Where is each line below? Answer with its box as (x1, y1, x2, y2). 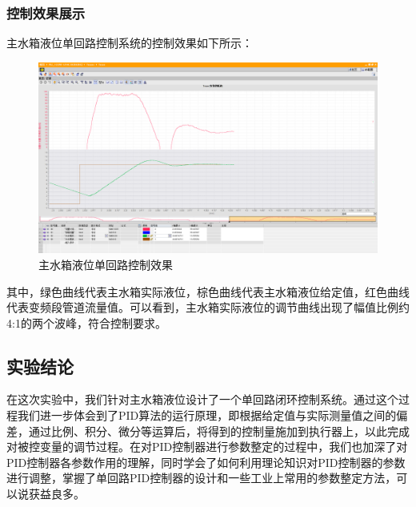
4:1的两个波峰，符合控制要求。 (6, 314, 166, 331)
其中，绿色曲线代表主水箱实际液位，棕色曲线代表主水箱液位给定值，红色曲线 (6, 283, 410, 300)
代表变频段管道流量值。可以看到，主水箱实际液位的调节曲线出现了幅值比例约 (6, 299, 410, 316)
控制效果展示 (6, 2, 86, 22)
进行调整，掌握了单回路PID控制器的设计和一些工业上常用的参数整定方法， (6, 469, 397, 486)
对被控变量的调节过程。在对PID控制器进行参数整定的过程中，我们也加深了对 (6, 438, 408, 455)
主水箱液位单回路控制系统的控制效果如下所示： (6, 34, 253, 51)
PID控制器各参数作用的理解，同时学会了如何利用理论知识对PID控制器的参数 (6, 453, 406, 470)
